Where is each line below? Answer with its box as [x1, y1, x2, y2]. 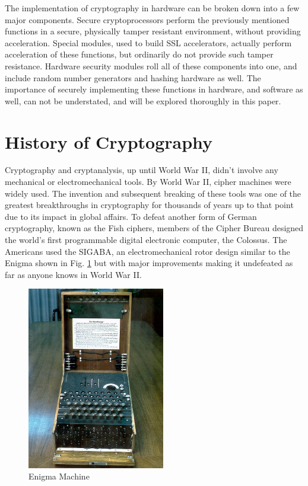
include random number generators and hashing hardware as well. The [5, 71, 261, 84]
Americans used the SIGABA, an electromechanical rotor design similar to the [5, 245, 290, 257]
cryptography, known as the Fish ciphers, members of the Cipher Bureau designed [5, 222, 304, 234]
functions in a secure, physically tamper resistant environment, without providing [5, 25, 301, 37]
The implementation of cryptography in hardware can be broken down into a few [5, 2, 300, 14]
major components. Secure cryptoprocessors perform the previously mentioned [5, 13, 290, 25]
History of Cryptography [5, 129, 213, 154]
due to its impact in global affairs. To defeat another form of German [5, 210, 257, 222]
